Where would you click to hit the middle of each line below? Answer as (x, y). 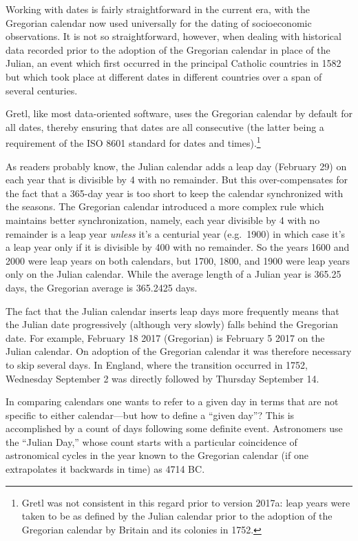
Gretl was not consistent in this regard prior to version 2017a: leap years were (186, 502)
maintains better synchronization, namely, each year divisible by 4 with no (163, 220)
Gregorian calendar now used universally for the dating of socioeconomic (159, 22)
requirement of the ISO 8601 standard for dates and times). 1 (133, 142)
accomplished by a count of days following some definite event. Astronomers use (174, 428)
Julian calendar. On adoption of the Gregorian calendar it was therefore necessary (179, 351)
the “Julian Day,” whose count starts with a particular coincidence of (151, 441)
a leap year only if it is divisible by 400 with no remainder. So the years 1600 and (178, 247)
